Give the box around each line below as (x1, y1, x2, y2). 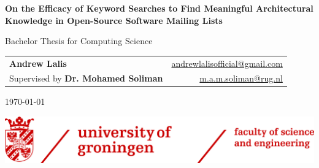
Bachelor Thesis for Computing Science (5, 34, 153, 47)
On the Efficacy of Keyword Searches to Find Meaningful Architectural (5, 2, 313, 14)
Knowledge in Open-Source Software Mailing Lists (5, 13, 223, 26)
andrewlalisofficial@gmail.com (171, 56, 283, 69)
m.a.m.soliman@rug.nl (199, 72, 283, 85)
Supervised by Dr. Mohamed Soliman (9, 72, 163, 85)
